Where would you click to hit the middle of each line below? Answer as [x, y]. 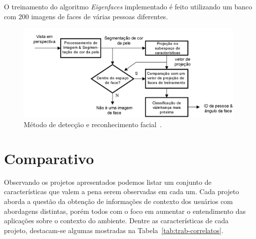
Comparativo [49, 158]
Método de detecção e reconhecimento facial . [93, 124]
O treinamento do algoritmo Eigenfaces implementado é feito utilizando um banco [128, 6]
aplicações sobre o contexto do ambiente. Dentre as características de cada [116, 221]
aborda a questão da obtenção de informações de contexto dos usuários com [119, 201]
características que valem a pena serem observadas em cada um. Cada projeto [122, 191]
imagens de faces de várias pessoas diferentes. [100, 16]
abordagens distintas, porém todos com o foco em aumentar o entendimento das [125, 211]
